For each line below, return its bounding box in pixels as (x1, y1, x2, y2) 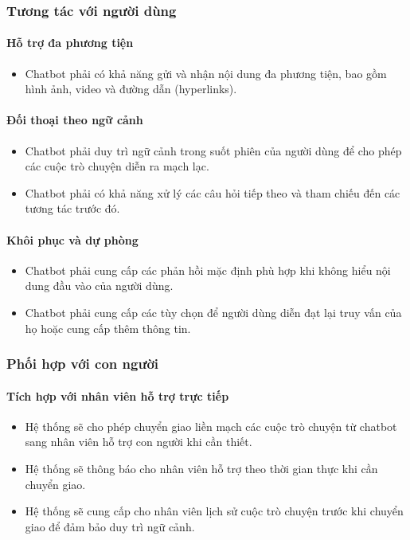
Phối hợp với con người (6, 354, 159, 374)
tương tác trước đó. (25, 200, 120, 217)
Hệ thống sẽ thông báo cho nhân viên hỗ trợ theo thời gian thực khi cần (25, 460, 378, 476)
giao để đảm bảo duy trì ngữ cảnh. (25, 518, 195, 534)
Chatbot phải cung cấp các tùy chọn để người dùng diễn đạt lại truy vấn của (25, 303, 402, 320)
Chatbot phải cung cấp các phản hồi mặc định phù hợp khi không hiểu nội (25, 261, 391, 278)
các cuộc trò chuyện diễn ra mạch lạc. (25, 158, 209, 174)
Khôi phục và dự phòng (6, 231, 139, 248)
